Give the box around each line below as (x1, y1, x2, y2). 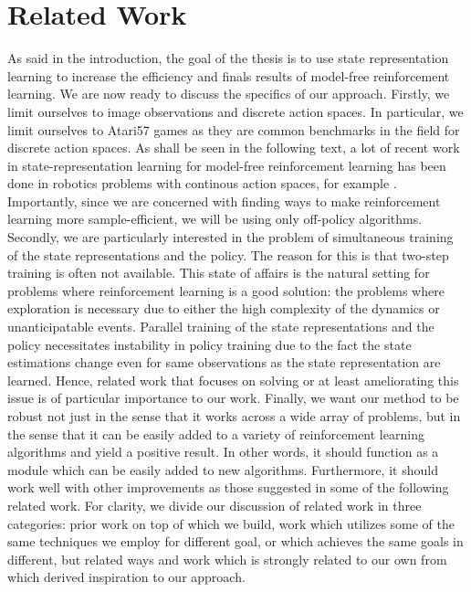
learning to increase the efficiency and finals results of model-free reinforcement (7, 66, 450, 85)
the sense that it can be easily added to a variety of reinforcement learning (7, 424, 424, 443)
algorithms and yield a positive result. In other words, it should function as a (7, 442, 439, 461)
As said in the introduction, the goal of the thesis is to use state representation (7, 48, 449, 68)
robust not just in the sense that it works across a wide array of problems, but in (7, 407, 461, 425)
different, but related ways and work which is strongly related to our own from (7, 549, 447, 568)
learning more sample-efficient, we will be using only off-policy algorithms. (7, 209, 423, 228)
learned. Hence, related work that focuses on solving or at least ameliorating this (7, 370, 459, 389)
